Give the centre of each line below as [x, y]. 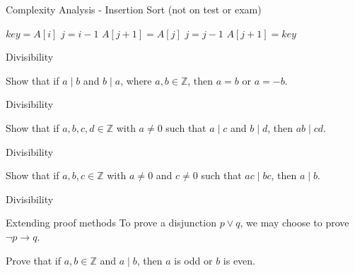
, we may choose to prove [295, 223]
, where [136, 80]
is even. [239, 260]
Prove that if [34, 260]
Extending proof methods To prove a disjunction [111, 223]
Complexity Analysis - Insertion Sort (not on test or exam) [134, 9]
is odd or [193, 260]
